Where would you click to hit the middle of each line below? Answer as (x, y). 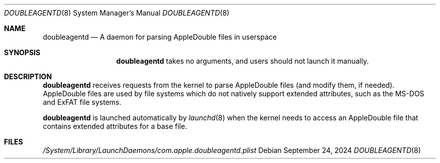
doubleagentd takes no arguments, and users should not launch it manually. (242, 61)
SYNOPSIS (22, 52)
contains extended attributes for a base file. (115, 126)
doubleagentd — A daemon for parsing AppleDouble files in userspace (160, 37)
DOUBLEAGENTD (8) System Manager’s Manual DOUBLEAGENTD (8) (117, 13)
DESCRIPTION (28, 76)
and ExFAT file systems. (82, 102)
